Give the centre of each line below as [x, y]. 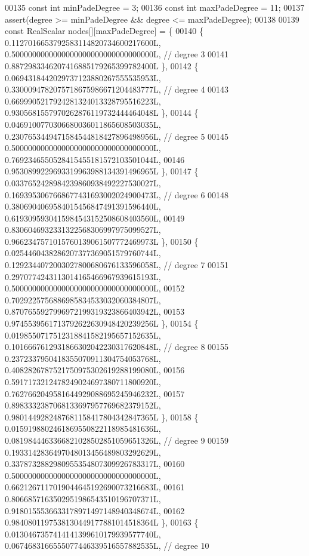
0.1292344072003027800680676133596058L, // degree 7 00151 [117, 265]
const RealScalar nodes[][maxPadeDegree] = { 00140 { [104, 31]
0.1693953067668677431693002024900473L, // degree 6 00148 [117, 194]
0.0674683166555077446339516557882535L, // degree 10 [107, 546]
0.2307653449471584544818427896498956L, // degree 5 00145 [117, 136]
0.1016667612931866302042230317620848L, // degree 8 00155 [117, 347]
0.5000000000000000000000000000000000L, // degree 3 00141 [117, 54]
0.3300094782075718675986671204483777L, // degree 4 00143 [117, 89]
